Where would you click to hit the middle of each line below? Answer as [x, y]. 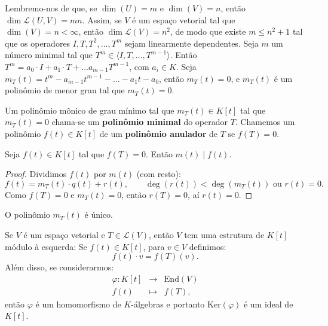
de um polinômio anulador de [159, 133]
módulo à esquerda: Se [46, 246]
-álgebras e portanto [168, 304]
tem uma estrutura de [224, 234]
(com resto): [159, 174]
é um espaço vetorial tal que [184, 19]
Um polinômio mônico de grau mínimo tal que [90, 110]
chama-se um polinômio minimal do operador [140, 122]
